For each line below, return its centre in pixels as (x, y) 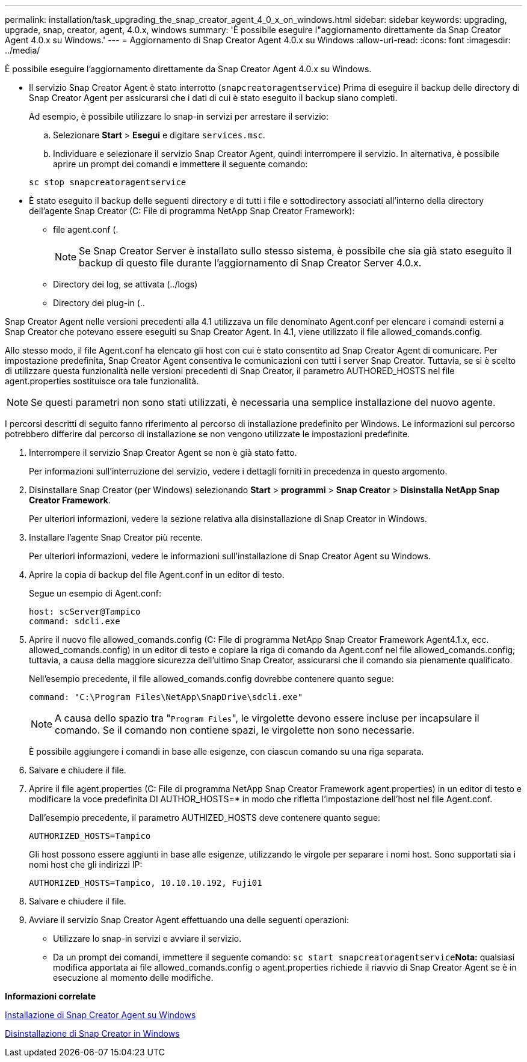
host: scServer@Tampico (85, 612)
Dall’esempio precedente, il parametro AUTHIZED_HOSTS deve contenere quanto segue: (205, 818)
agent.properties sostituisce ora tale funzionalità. (102, 381)
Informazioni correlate (51, 996)
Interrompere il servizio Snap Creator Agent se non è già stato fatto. (163, 453)
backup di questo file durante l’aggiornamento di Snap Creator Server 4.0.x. (250, 263)
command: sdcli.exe (75, 621)
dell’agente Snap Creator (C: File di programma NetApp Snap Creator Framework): (192, 211)
